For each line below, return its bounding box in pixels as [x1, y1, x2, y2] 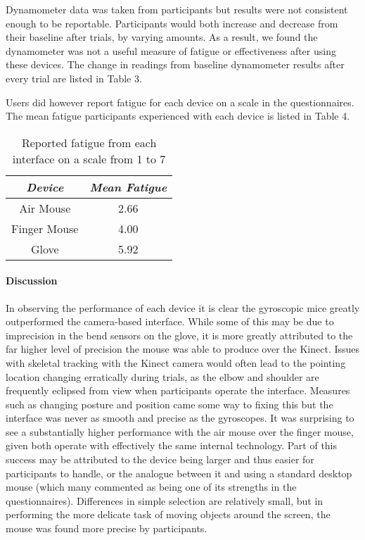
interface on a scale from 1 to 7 [12, 150, 166, 167]
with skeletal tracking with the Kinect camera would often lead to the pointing [6, 355, 346, 370]
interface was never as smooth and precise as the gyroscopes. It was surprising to [6, 410, 354, 425]
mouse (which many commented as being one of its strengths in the [6, 479, 297, 494]
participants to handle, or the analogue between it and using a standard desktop [6, 465, 352, 480]
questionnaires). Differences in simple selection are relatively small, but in [6, 493, 324, 508]
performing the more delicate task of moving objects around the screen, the [6, 507, 331, 522]
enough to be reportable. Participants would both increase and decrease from [6, 15, 338, 30]
